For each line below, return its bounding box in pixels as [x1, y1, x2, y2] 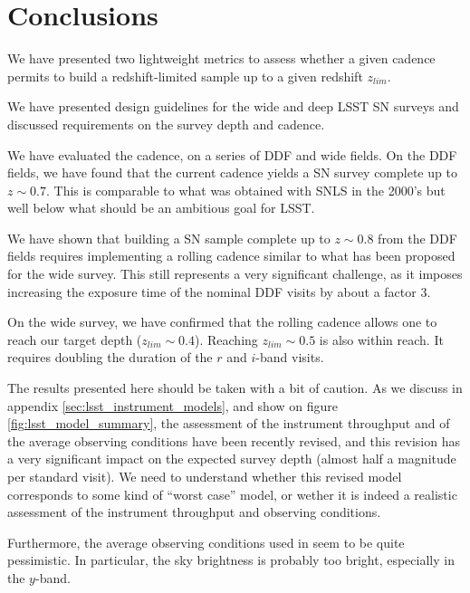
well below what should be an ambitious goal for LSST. [7, 198, 315, 217]
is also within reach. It [319, 330, 444, 349]
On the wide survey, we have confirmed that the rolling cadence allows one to [7, 312, 437, 331]
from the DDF [378, 228, 457, 247]
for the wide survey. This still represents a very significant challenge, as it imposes [7, 264, 463, 283]
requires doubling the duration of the [7, 348, 213, 367]
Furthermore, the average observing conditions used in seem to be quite [7, 532, 405, 551]
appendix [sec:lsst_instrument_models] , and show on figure [7, 396, 338, 415]
